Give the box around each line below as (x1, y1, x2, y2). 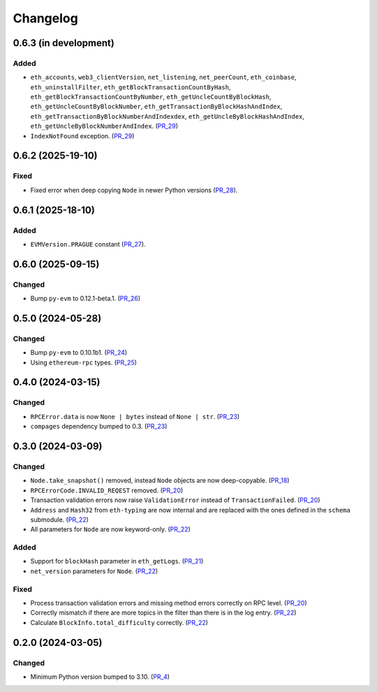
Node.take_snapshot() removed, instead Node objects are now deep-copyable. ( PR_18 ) (30, 476, 290, 485)
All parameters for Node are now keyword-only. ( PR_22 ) (30, 525, 191, 533)
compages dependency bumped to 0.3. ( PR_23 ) (30, 422, 168, 431)
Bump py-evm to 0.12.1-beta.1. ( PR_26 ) (30, 294, 141, 303)
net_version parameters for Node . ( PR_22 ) (30, 566, 158, 575)
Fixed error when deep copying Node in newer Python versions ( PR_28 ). (30, 186, 238, 194)
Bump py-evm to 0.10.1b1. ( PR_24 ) (30, 348, 128, 357)
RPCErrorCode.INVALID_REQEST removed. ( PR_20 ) (30, 486, 184, 494)
